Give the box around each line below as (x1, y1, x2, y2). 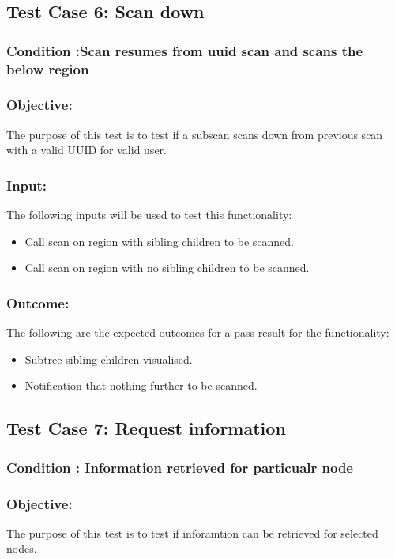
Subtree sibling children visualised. (24, 350, 193, 367)
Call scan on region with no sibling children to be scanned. (24, 259, 310, 276)
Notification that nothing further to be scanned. (24, 377, 258, 394)
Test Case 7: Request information (6, 416, 286, 440)
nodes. (6, 540, 37, 557)
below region (6, 59, 89, 78)
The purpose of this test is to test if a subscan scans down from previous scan (6, 126, 383, 142)
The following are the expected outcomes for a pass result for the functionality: (6, 324, 389, 341)
